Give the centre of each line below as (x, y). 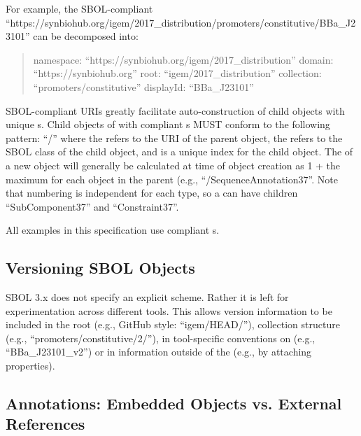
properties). (30, 366)
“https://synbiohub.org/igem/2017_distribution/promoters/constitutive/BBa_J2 (181, 22)
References (45, 424)
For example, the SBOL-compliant (79, 8)
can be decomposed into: (86, 36)
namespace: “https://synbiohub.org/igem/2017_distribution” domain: (183, 59)
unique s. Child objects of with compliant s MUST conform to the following (168, 124)
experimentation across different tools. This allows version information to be (169, 310)
